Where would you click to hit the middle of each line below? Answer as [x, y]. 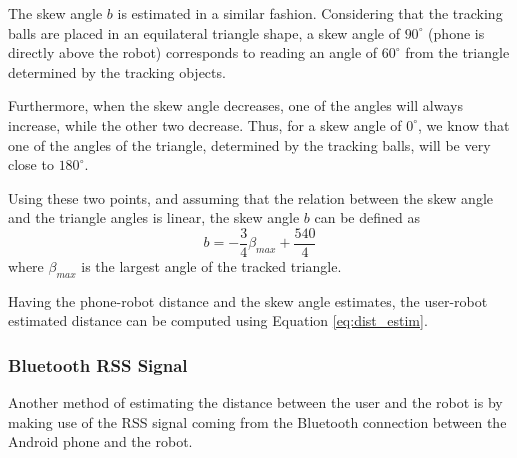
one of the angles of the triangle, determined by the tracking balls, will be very [249, 144]
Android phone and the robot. [100, 441]
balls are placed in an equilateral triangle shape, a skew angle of [204, 32]
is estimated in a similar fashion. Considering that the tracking [310, 13]
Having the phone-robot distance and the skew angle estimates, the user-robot [248, 300]
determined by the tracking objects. [117, 71]
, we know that [464, 124]
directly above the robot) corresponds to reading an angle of [193, 52]
